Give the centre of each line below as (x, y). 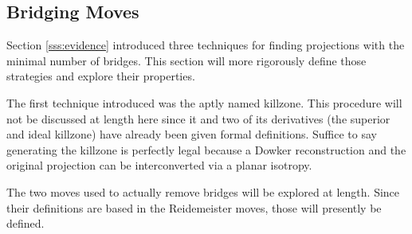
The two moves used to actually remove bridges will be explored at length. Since (203, 191)
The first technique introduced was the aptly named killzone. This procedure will (204, 102)
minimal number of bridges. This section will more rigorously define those (186, 60)
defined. (26, 223)
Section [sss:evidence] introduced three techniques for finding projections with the (206, 45)
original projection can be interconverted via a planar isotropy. (159, 165)
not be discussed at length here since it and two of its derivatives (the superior (198, 118)
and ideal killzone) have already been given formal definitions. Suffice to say (192, 134)
